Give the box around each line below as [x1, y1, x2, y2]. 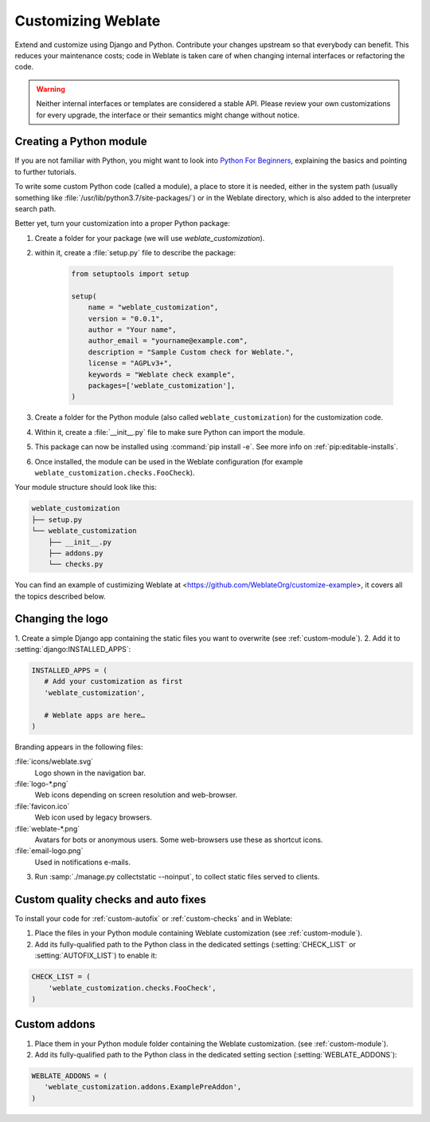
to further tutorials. [14, 167, 77, 176]
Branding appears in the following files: [14, 742, 143, 752]
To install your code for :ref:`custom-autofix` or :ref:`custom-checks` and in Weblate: [14, 914, 292, 923]
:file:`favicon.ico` [14, 801, 70, 811]
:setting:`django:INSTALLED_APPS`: [14, 644, 131, 654]
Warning [36, 84, 65, 93]
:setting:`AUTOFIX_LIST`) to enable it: [34, 950, 158, 961]
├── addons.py [48, 548, 104, 558]
